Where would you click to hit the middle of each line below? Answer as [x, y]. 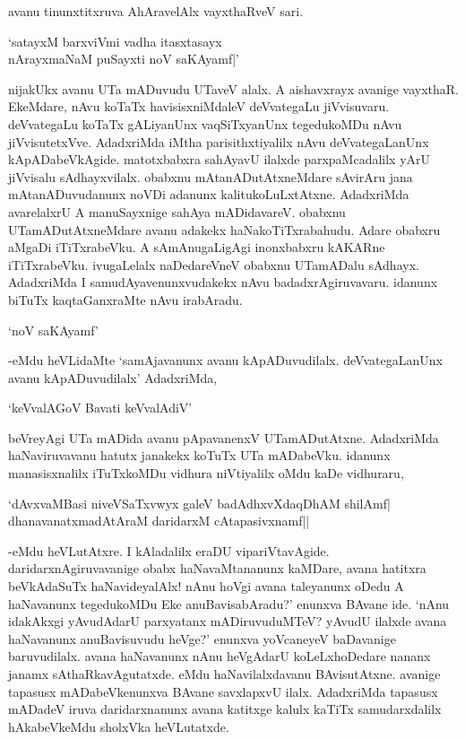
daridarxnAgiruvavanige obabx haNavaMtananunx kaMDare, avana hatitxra [217, 568]
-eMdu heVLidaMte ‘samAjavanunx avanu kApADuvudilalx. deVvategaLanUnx [225, 360]
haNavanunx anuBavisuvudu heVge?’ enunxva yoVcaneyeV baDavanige [202, 638]
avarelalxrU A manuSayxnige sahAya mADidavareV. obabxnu [177, 211]
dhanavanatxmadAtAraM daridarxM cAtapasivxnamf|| [159, 521]
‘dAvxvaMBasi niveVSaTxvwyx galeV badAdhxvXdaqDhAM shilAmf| [199, 503]
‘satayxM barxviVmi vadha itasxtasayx [115, 41]
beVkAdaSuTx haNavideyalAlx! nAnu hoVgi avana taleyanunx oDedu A [206, 586]
